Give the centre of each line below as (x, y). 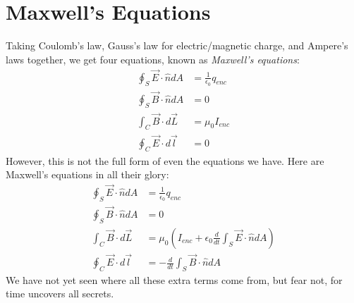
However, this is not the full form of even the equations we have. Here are (165, 160)
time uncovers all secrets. (60, 293)
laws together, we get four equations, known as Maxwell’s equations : (153, 59)
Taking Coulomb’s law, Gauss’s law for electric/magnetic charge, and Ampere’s (177, 45)
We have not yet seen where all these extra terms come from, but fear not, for (174, 279)
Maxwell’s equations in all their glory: (87, 174)
